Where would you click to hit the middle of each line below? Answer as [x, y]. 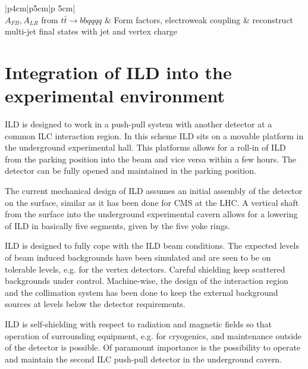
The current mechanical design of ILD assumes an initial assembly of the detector [154, 191]
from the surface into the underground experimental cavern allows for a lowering [151, 214]
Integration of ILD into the [118, 72]
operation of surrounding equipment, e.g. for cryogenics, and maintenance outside [153, 335]
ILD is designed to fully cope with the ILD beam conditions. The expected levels [152, 246]
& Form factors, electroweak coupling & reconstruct [199, 19]
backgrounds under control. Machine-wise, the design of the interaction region [147, 281]
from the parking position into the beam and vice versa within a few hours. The [151, 159]
